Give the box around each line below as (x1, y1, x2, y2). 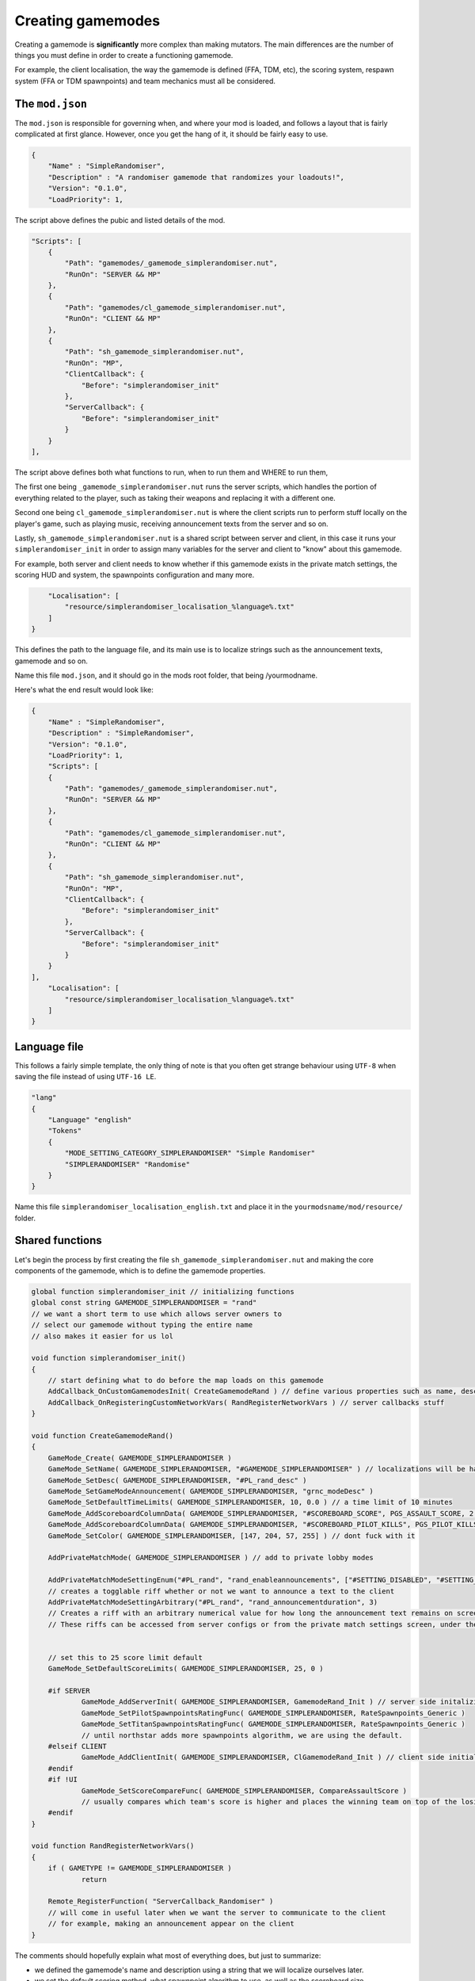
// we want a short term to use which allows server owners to (31, 1309, 283, 1319)
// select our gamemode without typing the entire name (31, 1320, 253, 1330)
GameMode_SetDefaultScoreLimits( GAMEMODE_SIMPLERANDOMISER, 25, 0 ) (47, 1664, 324, 1674)
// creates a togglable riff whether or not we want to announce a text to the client (47, 1586, 395, 1596)
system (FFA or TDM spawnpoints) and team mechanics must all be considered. (14, 76, 276, 86)
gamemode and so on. (14, 656, 89, 666)
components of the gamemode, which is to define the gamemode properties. (14, 1265, 266, 1275)
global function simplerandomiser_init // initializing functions (31, 1287, 294, 1296)
